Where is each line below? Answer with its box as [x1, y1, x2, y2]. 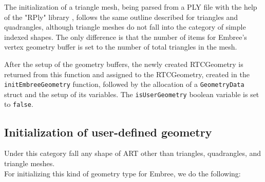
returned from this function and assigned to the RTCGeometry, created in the [4, 69, 250, 79]
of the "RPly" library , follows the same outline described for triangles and [4, 11, 238, 22]
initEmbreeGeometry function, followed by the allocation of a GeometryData [4, 79, 244, 89]
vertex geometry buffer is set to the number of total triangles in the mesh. [4, 41, 237, 52]
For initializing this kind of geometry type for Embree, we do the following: [4, 168, 241, 178]
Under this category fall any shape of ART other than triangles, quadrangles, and [4, 148, 261, 158]
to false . [4, 99, 33, 109]
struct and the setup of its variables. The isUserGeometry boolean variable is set [4, 88, 259, 99]
